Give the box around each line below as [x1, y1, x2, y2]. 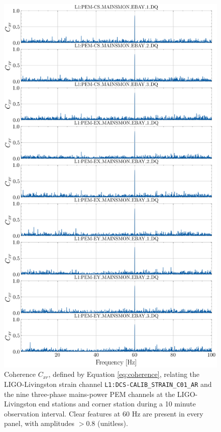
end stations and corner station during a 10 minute [39, 398, 196, 409]
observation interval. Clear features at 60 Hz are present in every [4, 408, 203, 418]
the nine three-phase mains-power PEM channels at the [4, 388, 175, 399]
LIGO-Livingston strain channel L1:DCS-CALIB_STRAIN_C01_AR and [4, 379, 212, 389]
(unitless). [97, 418, 128, 428]
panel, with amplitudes [4, 418, 75, 428]
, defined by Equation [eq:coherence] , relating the [48, 369, 200, 379]
